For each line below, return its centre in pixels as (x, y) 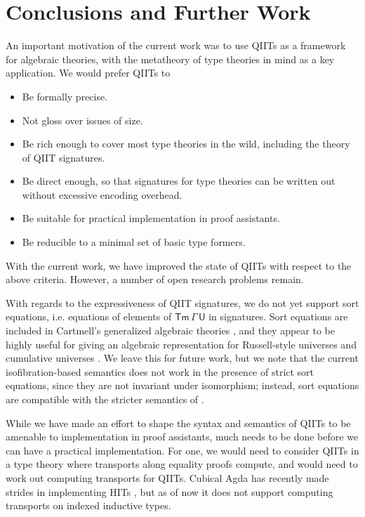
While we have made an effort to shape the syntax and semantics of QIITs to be (178, 423)
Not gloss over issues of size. (82, 120)
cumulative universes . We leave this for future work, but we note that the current (182, 358)
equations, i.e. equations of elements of (89, 316)
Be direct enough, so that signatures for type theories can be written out (179, 181)
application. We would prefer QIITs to (88, 73)
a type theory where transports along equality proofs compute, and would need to (182, 464)
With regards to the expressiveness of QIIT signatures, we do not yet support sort (182, 302)
